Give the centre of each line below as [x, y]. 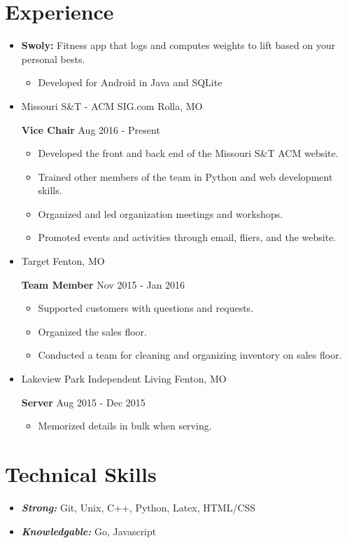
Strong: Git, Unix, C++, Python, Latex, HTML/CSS [139, 507]
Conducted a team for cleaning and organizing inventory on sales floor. [190, 355]
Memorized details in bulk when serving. [125, 426]
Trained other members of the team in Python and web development [185, 176]
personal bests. [53, 59]
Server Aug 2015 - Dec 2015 [83, 402]
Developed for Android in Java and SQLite [130, 82]
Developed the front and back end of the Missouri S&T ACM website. [188, 153]
